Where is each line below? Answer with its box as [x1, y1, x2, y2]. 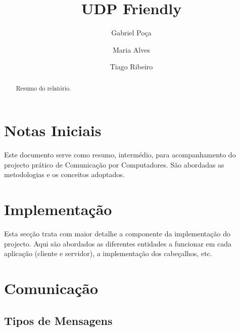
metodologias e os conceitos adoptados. [4, 169, 125, 180]
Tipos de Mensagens [4, 312, 113, 328]
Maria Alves [112, 44, 150, 55]
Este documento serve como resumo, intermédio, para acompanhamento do [4, 149, 236, 160]
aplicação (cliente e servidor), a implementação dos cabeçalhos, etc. [4, 248, 212, 259]
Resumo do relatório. [16, 84, 71, 92]
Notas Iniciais [4, 120, 102, 141]
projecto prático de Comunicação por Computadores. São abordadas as [4, 159, 224, 170]
